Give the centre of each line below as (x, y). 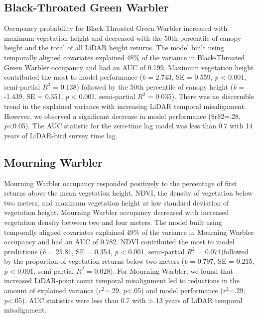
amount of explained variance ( (51, 290)
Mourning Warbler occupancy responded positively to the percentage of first (121, 183)
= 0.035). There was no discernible (201, 96)
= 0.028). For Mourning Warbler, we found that (160, 270)
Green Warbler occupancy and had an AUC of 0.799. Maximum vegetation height (129, 67)
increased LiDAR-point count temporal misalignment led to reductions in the (122, 280)
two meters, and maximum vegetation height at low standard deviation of (117, 202)
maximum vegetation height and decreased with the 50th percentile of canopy (123, 38)
